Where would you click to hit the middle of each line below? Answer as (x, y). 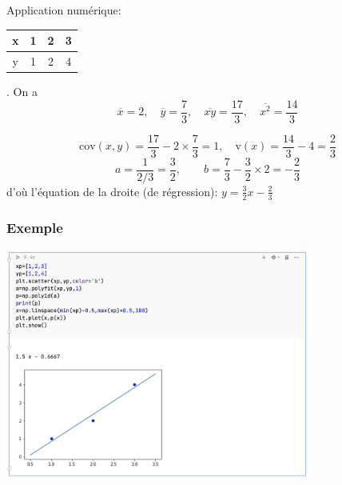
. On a (22, 92)
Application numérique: (64, 10)
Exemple (35, 227)
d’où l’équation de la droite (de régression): (112, 191)
